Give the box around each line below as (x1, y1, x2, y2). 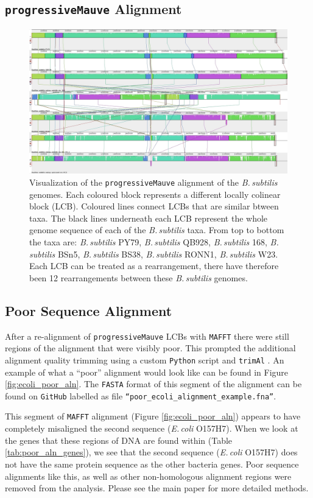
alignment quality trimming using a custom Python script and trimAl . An (5, 353, 284, 366)
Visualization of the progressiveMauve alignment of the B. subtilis (29, 176, 278, 189)
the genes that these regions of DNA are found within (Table (5, 433, 233, 446)
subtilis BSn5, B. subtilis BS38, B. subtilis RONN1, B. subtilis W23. (29, 247, 278, 260)
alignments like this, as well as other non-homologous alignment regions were (5, 469, 292, 482)
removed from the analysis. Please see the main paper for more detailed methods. (5, 482, 309, 494)
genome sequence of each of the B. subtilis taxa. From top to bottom (29, 223, 284, 236)
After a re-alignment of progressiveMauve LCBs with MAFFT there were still (5, 329, 289, 342)
